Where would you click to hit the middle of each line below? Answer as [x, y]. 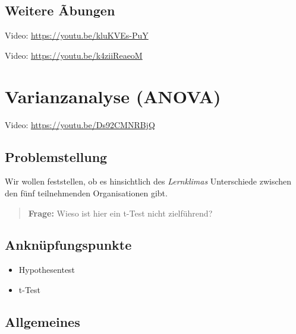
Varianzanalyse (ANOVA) [113, 96]
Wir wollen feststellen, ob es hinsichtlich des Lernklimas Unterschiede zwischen [148, 181]
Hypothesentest [47, 270]
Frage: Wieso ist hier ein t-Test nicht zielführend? [120, 213]
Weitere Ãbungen [60, 10]
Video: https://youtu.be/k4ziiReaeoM [74, 55]
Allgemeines [42, 321]
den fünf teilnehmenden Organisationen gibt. [86, 193]
